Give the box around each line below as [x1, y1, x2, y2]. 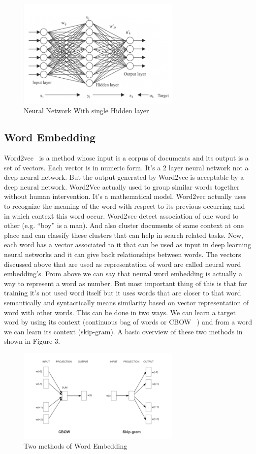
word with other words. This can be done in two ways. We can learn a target [4, 307, 236, 317]
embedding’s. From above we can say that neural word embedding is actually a [4, 268, 242, 279]
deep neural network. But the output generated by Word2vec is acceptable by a [4, 172, 244, 182]
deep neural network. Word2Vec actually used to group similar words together [4, 181, 240, 192]
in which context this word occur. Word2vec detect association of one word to [4, 210, 239, 221]
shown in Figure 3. [4, 336, 60, 346]
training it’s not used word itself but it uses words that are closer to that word [4, 288, 241, 298]
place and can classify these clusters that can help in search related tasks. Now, [4, 229, 244, 240]
